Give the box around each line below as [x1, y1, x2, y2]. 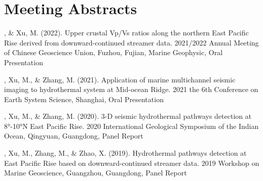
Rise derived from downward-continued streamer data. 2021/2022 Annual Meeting [4, 37, 259, 48]
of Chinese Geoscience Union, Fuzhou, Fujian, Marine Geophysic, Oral [4, 47, 223, 58]
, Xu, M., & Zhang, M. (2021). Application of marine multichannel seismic [4, 74, 236, 84]
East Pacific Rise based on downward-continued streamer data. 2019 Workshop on [4, 157, 259, 168]
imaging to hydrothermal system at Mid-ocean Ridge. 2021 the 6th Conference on [4, 84, 258, 95]
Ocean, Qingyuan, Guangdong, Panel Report [4, 130, 143, 141]
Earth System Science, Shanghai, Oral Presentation [4, 94, 164, 104]
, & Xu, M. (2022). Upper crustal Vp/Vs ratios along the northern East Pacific [4, 27, 249, 38]
